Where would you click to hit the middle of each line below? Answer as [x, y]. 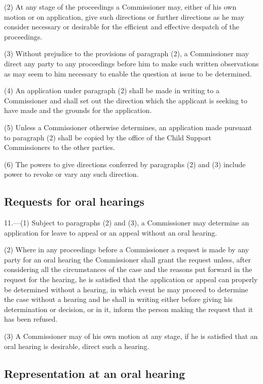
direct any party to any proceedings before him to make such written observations [131, 63]
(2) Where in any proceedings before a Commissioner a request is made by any [127, 249]
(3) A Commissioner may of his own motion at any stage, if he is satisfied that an [131, 336]
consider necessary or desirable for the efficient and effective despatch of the [122, 27]
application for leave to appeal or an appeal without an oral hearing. [111, 232]
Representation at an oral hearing [95, 373]
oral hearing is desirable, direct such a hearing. [77, 346]
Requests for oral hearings [74, 201]
